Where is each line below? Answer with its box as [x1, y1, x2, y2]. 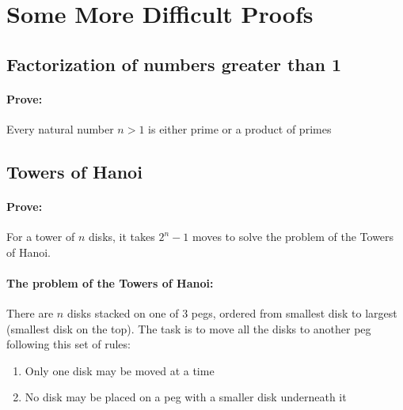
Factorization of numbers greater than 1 [6, 51, 342, 76]
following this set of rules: [6, 336, 131, 352]
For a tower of [6, 228, 75, 245]
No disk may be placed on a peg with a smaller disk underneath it [25, 389, 347, 405]
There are [6, 305, 54, 322]
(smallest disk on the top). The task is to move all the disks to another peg [6, 320, 371, 337]
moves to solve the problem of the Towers [192, 228, 394, 245]
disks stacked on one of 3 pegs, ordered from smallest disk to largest [67, 305, 397, 322]
